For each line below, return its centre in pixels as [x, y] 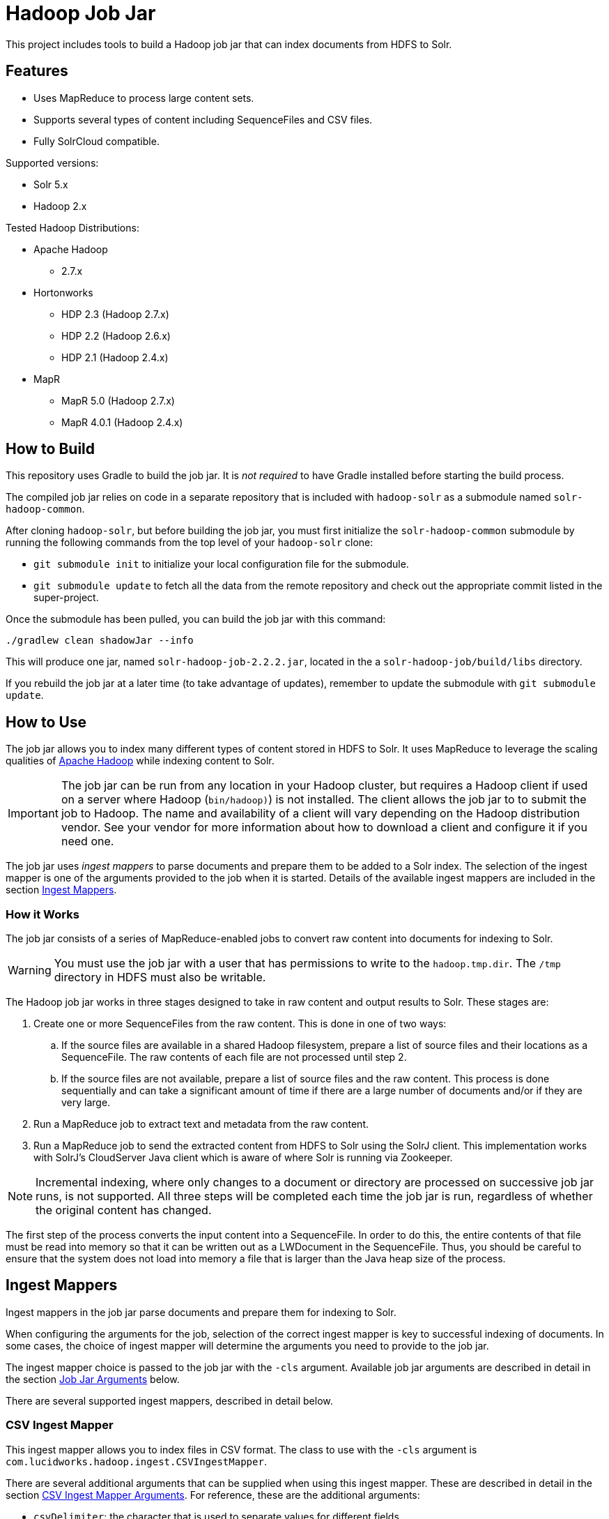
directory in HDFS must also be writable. [160, 977]
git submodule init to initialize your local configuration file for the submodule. [221, 564]
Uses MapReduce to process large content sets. [144, 98]
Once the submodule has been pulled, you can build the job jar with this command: [196, 619]
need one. [87, 841]
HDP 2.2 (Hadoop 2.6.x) [116, 335]
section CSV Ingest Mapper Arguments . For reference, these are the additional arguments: [213, 1495]
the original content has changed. [124, 1210]
